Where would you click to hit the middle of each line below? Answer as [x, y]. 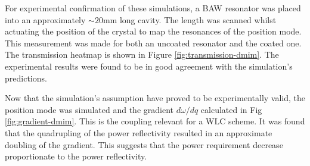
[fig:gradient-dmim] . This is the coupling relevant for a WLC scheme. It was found [155, 121]
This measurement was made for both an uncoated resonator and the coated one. [153, 43]
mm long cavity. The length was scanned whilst [190, 19]
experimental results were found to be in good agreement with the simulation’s [149, 66]
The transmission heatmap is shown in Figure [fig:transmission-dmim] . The [142, 54]
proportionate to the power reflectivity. [76, 156]
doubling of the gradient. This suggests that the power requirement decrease [144, 144]
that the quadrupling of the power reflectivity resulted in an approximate [139, 132]
